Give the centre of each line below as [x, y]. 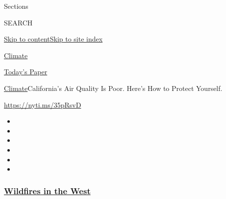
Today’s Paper [26, 72]
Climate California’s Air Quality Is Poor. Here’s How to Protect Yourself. [113, 88]
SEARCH [18, 22]
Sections [16, 6]
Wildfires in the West [47, 190]
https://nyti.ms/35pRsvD [43, 104]
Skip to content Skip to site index [53, 39]
